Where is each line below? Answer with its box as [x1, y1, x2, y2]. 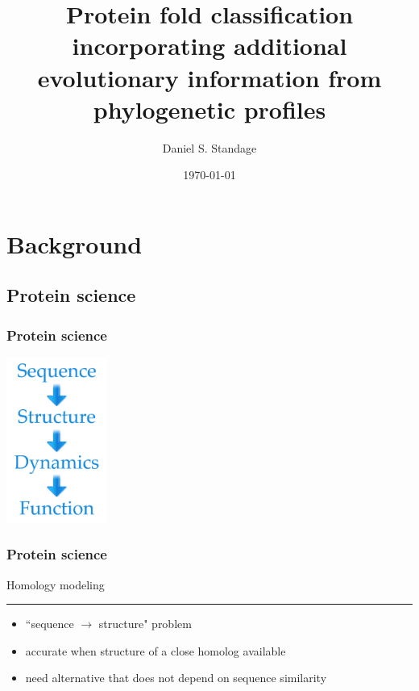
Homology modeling [6, 576, 105, 593]
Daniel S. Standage [162, 139, 257, 156]
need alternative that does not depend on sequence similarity [25, 669, 327, 686]
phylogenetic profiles [93, 92, 326, 125]
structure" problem [98, 615, 192, 632]
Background [6, 227, 143, 260]
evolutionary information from [37, 61, 382, 94]
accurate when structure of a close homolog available [25, 642, 286, 659]
